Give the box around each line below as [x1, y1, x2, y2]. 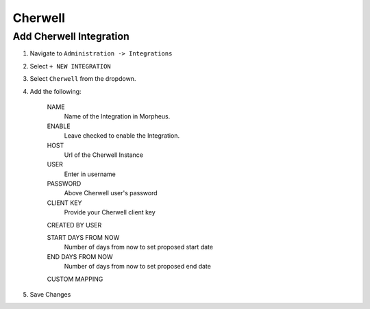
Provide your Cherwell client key [64, 208, 156, 217]
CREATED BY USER [47, 221, 102, 229]
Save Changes [29, 290, 71, 298]
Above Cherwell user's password [64, 189, 158, 197]
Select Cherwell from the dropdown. [29, 75, 136, 83]
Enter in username [64, 170, 116, 178]
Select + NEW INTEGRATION [29, 62, 111, 70]
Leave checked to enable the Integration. [64, 132, 180, 140]
